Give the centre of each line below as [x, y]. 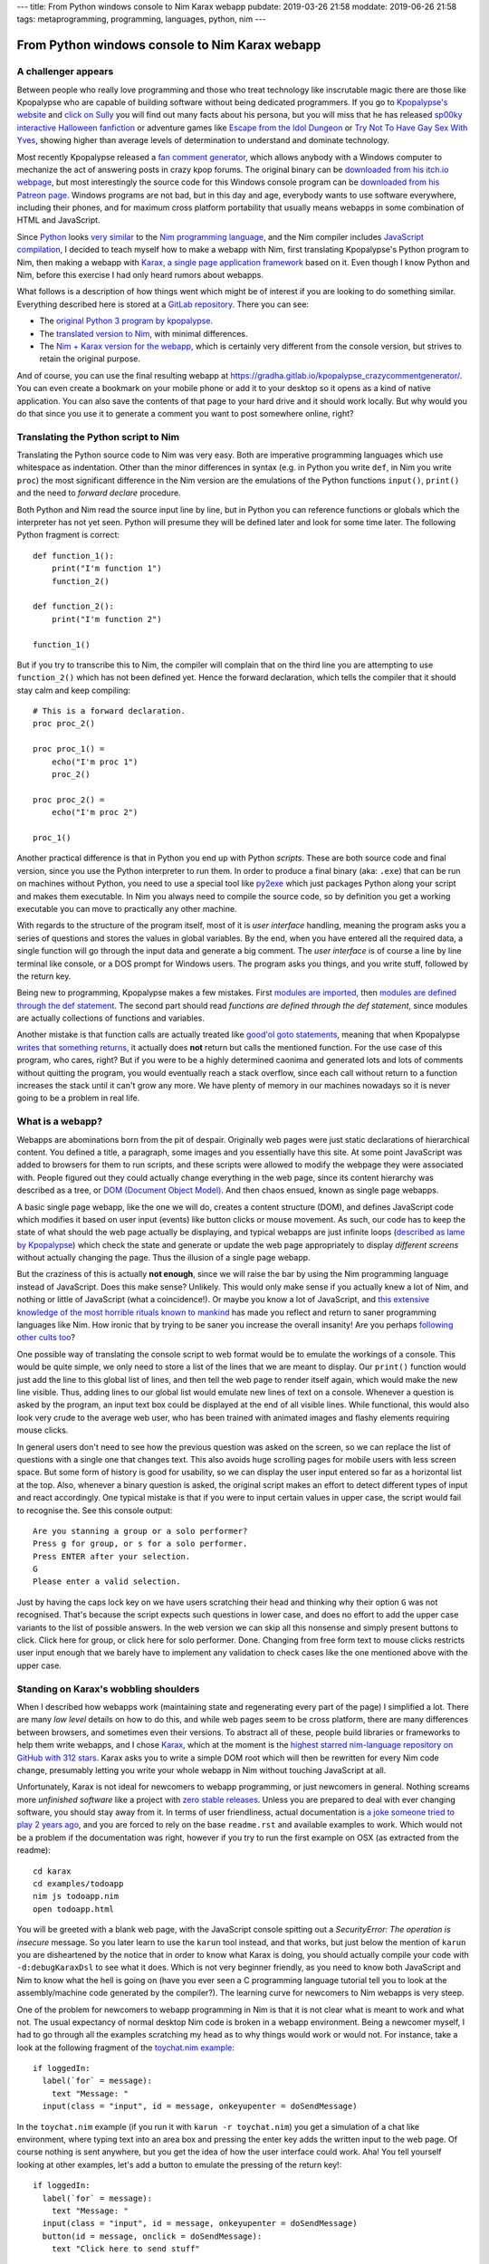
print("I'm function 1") [106, 569]
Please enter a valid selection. [107, 1582]
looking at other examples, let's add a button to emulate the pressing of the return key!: [179, 2164]
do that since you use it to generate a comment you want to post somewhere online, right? [185, 413]
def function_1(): [74, 556]
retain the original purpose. [90, 359]
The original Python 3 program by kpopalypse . [126, 321]
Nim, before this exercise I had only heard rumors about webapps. [140, 275]
